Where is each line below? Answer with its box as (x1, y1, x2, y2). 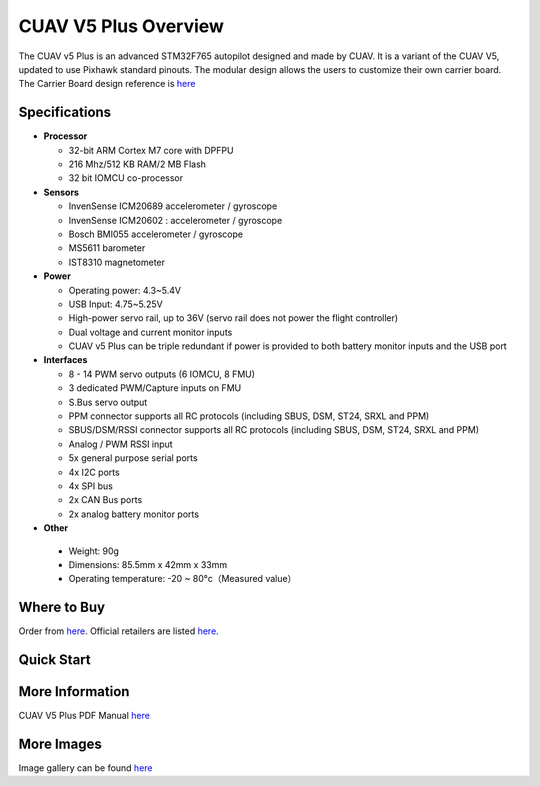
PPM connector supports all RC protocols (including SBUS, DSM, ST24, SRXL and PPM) (68, 410, 430, 422)
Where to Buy (18, 599, 105, 616)
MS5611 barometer (68, 242, 146, 254)
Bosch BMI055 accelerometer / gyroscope (68, 228, 244, 240)
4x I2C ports (68, 466, 120, 478)
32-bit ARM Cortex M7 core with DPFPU (68, 144, 234, 156)
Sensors (43, 186, 80, 198)
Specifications (18, 104, 112, 121)
